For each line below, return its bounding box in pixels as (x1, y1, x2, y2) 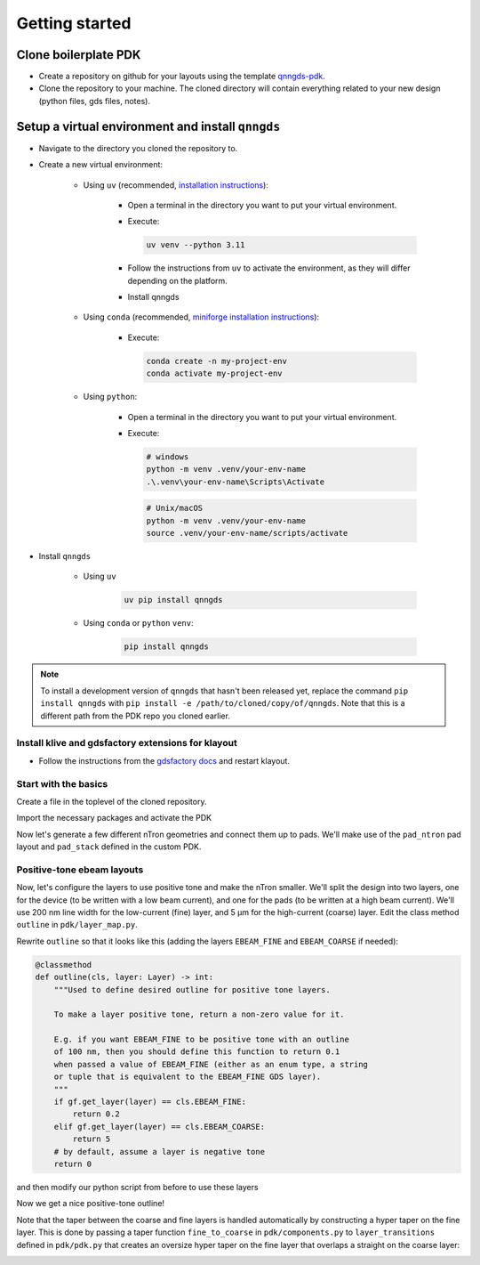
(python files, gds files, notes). (38, 95, 151, 106)
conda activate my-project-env (146, 369, 284, 378)
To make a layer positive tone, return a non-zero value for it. (53, 1010, 345, 1019)
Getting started (16, 13, 132, 33)
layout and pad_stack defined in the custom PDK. (16, 841, 202, 852)
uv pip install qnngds (124, 595, 223, 605)
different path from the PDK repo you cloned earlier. (40, 710, 231, 721)
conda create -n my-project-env (146, 356, 288, 366)
